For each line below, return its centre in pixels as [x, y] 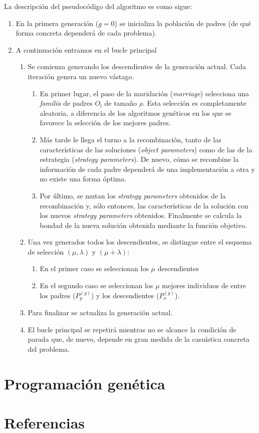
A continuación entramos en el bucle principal [86, 49]
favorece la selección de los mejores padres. [105, 123]
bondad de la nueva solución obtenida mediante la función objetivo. [143, 225]
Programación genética [85, 383]
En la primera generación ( [57, 23]
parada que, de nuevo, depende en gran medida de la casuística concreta [139, 339]
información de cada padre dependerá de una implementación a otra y [147, 169]
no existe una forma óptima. [83, 179]
